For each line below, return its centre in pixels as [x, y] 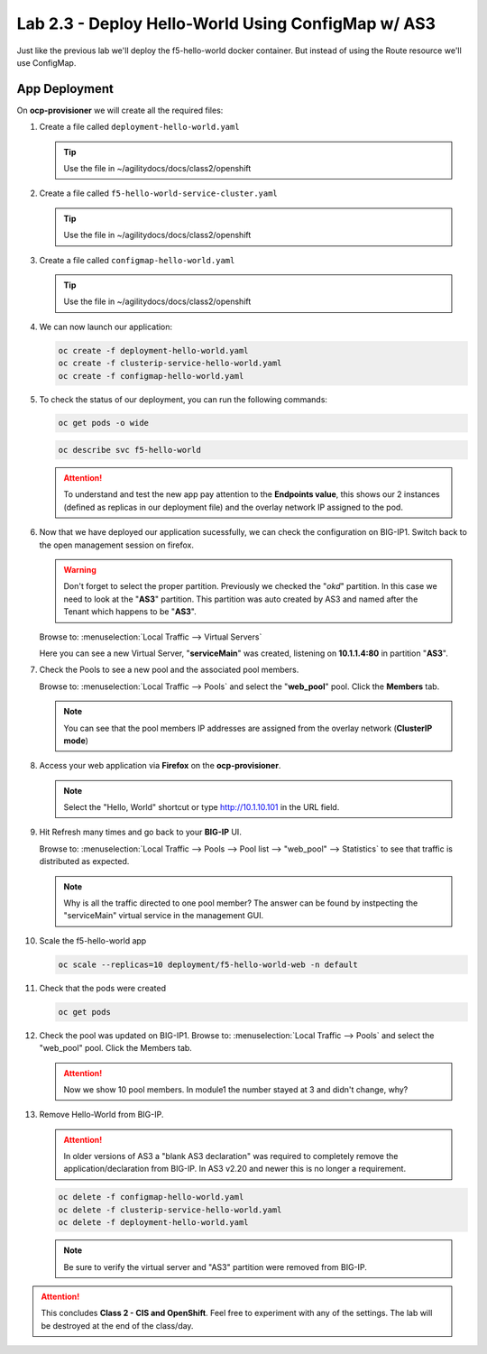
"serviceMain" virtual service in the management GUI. [164, 916]
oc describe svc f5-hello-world [130, 450]
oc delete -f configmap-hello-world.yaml [151, 1197]
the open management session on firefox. [116, 545]
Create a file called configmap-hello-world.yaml [137, 260]
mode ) [76, 741]
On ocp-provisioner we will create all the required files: [120, 110]
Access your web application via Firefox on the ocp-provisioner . [160, 766]
